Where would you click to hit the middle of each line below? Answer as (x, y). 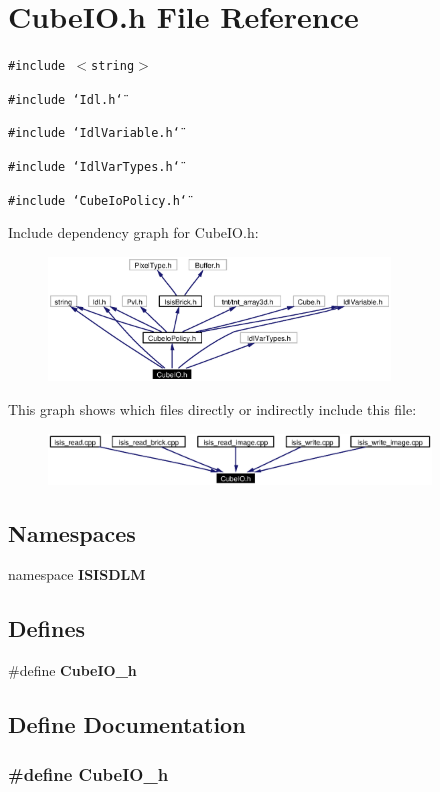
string (113, 66)
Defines (47, 628)
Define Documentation (127, 724)
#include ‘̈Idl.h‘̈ (65, 99)
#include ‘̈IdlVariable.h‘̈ (94, 133)
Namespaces (72, 532)
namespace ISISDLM (77, 574)
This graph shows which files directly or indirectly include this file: (212, 409)
